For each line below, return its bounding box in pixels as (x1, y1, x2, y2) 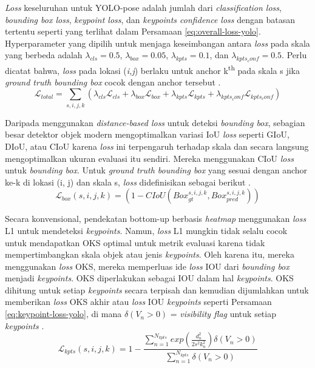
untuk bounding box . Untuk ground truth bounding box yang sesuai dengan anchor (5, 164, 308, 176)
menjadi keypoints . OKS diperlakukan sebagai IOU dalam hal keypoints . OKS (5, 272, 294, 284)
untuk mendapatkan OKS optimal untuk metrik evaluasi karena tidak (5, 236, 265, 249)
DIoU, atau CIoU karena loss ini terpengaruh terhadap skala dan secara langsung (5, 139, 309, 152)
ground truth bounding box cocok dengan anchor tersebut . (5, 75, 221, 88)
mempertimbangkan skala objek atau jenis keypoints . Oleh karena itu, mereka (5, 248, 294, 261)
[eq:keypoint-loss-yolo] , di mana (5, 307, 122, 320)
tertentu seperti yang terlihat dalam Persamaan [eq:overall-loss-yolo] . (5, 25, 261, 38)
